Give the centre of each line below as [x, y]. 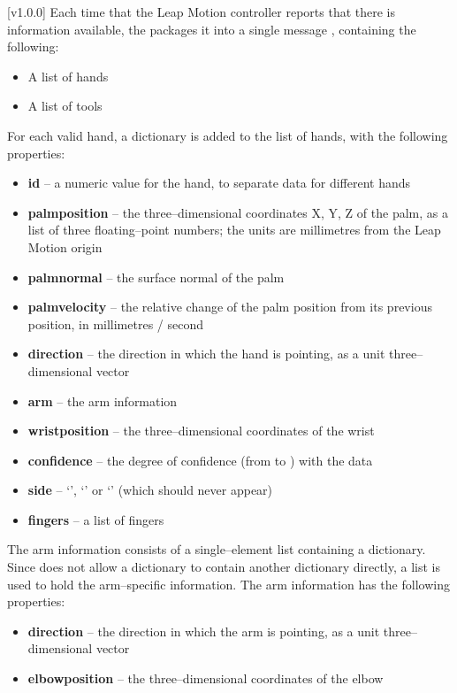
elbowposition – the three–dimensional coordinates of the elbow [206, 678]
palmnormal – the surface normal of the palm [156, 277]
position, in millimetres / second [116, 323]
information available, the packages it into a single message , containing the [212, 29]
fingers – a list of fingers [96, 519]
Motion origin [65, 246]
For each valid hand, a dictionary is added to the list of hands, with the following [228, 135]
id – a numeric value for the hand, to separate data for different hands [219, 183]
